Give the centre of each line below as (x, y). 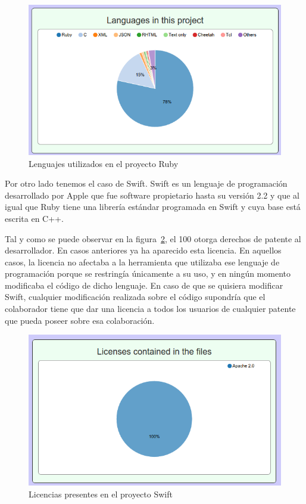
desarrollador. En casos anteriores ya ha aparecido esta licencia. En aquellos (143, 250)
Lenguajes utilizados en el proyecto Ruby (104, 163)
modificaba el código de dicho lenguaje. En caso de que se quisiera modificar (144, 285)
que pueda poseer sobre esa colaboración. (80, 320)
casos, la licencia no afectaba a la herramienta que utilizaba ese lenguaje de (142, 262)
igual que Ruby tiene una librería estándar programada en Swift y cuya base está (153, 207)
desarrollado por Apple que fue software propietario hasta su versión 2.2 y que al (152, 195)
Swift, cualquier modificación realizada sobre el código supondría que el (135, 297)
